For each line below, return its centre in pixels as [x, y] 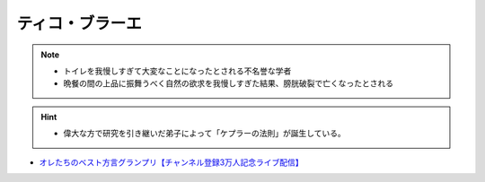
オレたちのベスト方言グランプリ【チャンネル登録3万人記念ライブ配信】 [172, 162]
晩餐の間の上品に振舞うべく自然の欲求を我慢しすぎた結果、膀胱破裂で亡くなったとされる [229, 83]
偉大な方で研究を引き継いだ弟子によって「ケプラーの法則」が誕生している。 [204, 134]
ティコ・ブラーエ [79, 23]
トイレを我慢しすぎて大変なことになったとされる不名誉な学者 [177, 71]
